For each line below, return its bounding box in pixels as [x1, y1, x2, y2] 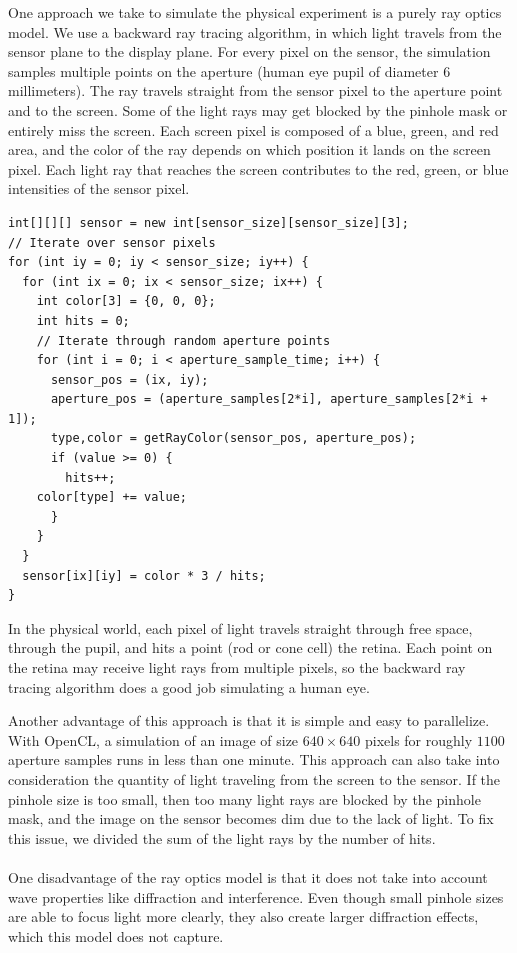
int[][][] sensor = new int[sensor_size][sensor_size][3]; [8, 215, 409, 230]
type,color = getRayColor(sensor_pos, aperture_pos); [50, 431, 417, 446]
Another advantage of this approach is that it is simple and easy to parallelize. [8, 710, 490, 731]
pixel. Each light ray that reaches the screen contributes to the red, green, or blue [8, 158, 509, 179]
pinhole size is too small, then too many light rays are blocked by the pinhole [8, 788, 481, 809]
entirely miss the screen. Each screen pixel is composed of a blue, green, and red [8, 119, 499, 140]
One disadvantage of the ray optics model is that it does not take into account [8, 866, 488, 887]
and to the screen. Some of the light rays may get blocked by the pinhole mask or [8, 99, 508, 120]
